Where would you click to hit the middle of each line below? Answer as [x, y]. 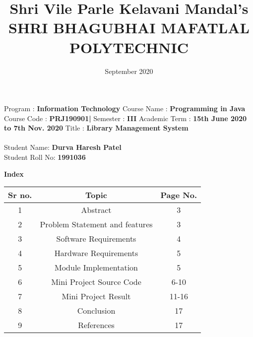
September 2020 [129, 71]
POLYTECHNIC [129, 47]
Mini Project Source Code [96, 282]
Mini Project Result [96, 296]
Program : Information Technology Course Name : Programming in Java [125, 108]
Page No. [179, 195]
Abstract [96, 210]
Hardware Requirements [96, 253]
